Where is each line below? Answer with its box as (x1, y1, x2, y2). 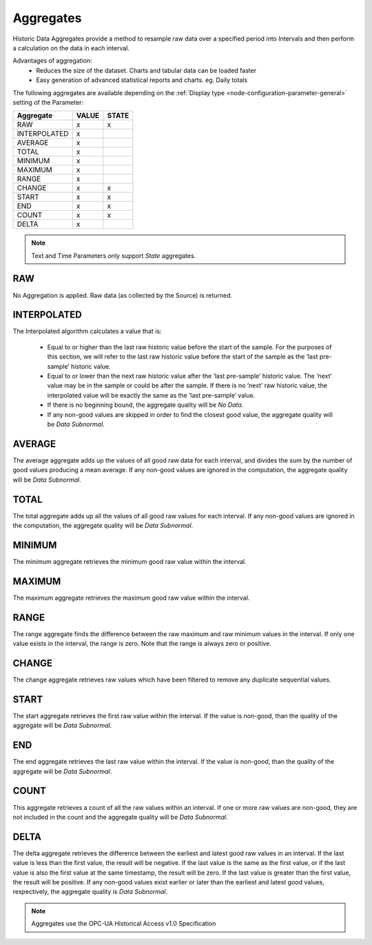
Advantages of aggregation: (12, 57, 92, 65)
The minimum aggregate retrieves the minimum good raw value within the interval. (12, 557, 247, 565)
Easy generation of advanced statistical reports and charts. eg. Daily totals (36, 76, 248, 84)
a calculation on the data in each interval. (12, 43, 130, 52)
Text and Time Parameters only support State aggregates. (31, 252, 196, 260)
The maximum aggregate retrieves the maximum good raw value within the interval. (12, 593, 250, 602)
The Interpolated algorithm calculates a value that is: (12, 327, 162, 336)
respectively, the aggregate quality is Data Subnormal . (12, 888, 168, 896)
